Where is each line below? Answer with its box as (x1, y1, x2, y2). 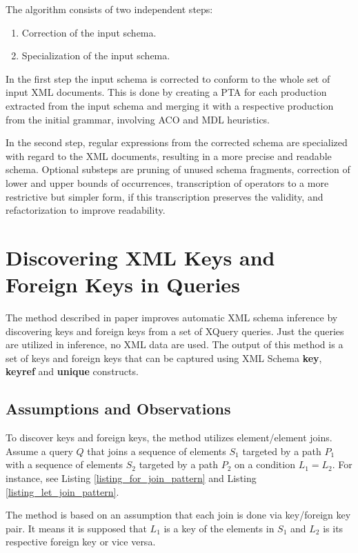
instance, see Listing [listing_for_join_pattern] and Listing (6, 470, 257, 485)
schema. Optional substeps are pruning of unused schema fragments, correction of (6, 162, 350, 177)
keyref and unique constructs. (6, 364, 139, 379)
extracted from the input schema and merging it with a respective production (6, 98, 334, 112)
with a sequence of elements (6, 457, 123, 472)
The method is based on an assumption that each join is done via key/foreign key (6, 507, 351, 522)
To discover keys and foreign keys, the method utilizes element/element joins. (6, 430, 332, 445)
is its (323, 521, 344, 535)
